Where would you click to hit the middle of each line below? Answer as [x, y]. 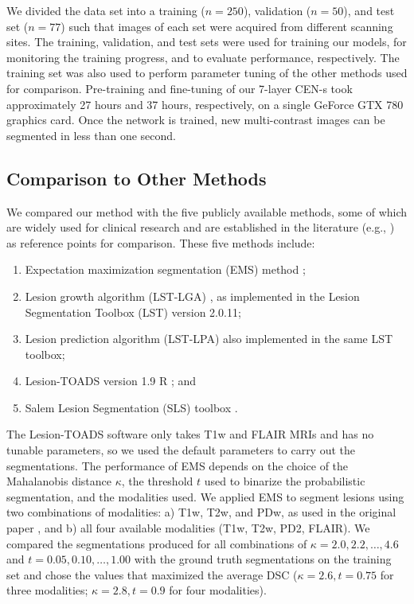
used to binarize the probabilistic [285, 481]
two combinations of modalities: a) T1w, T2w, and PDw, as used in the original [201, 512]
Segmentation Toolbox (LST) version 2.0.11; [133, 312]
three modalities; [47, 590]
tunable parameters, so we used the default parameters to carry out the [181, 450]
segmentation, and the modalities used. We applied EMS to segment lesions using [205, 496]
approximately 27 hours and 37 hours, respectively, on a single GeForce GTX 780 [205, 104]
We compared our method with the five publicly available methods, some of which [207, 211]
